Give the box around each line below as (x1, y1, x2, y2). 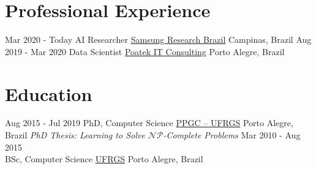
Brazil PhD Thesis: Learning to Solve (5, 129, 145, 141)
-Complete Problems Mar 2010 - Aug (163, 129, 301, 141)
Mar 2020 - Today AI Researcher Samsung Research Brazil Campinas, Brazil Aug (5, 33, 312, 46)
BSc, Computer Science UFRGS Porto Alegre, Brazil (5, 152, 203, 165)
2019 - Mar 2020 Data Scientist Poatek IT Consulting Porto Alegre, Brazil (5, 45, 285, 58)
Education (5, 81, 92, 106)
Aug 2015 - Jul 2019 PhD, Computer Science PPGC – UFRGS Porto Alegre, (5, 116, 293, 129)
